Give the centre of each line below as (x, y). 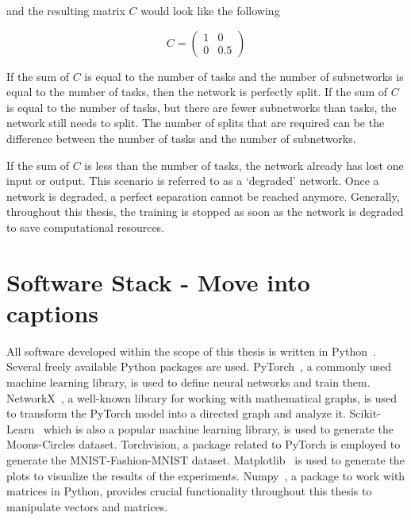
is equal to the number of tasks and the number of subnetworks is (244, 76)
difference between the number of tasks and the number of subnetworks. (181, 138)
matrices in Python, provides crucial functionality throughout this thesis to (189, 491)
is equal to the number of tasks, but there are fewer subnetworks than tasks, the (202, 107)
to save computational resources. (86, 227)
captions (53, 312)
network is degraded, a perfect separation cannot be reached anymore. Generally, (203, 196)
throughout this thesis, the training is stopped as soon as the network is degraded (205, 212)
